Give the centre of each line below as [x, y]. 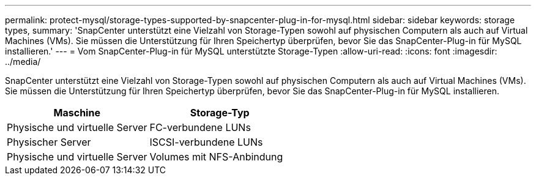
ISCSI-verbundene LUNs [206, 142]
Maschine [77, 113]
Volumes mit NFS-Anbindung [216, 157]
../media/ [23, 62]
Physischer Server [49, 142]
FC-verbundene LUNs [200, 127]
